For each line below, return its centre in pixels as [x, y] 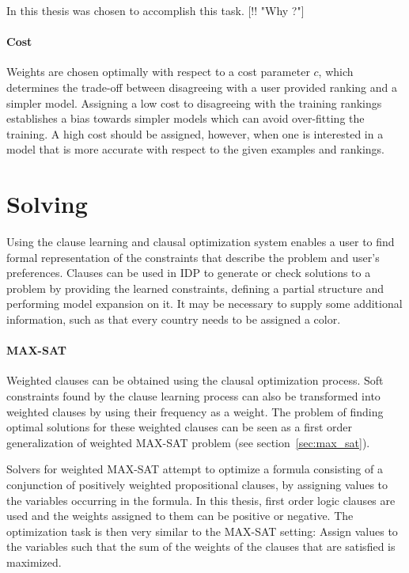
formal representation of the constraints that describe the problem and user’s [193, 257]
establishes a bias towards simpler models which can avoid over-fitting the [186, 118]
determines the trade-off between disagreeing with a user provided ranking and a [202, 87]
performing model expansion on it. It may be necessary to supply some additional [204, 304]
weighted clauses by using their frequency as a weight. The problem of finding [195, 411]
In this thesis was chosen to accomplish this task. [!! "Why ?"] [155, 10]
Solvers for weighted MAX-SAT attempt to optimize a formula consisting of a [195, 469]
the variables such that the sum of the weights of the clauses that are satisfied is [201, 546]
